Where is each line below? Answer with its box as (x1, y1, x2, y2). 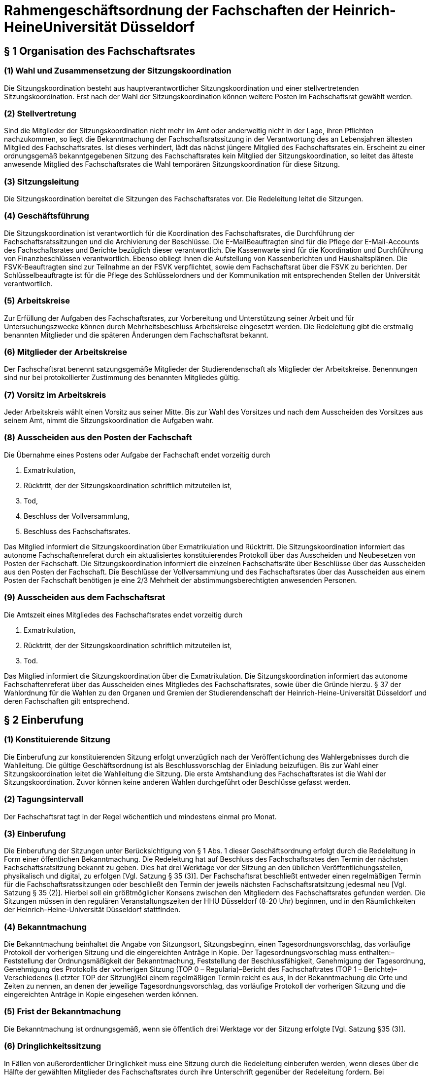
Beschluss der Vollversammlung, (24, 511, 130, 520)
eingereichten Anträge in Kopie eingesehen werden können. (4, 990, 198, 999)
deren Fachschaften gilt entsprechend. (4, 696, 130, 705)
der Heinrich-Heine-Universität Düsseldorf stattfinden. (4, 905, 181, 914)
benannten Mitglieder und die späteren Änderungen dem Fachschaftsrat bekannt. (4, 330, 268, 339)
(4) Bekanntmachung (4, 922, 87, 932)
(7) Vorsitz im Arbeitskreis (4, 389, 106, 400)
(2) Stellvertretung (4, 108, 76, 118)
